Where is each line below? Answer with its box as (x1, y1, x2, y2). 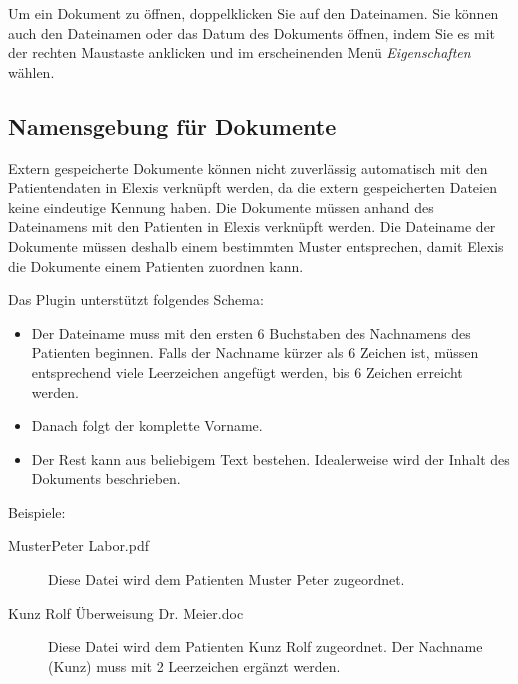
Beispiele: (8, 501, 66, 522)
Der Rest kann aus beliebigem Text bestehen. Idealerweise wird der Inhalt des (31, 448, 510, 469)
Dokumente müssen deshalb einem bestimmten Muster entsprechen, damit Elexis (8, 235, 504, 256)
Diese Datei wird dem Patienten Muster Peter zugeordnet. (48, 569, 405, 590)
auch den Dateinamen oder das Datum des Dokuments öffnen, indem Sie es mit (8, 22, 496, 43)
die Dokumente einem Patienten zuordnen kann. (8, 255, 304, 276)
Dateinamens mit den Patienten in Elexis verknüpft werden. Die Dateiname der (8, 216, 496, 237)
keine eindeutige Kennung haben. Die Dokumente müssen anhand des (8, 196, 434, 217)
